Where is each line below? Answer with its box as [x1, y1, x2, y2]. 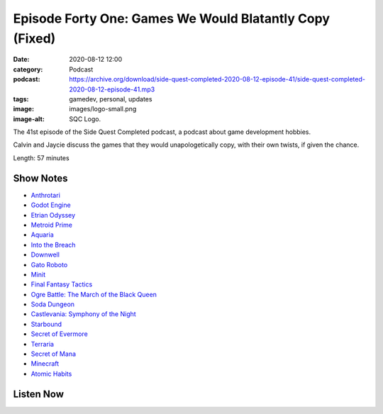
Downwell [30, 250, 60, 259]
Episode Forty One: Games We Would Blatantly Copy [13, 11, 330, 26]
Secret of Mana [30, 349, 77, 358]
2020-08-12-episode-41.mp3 [69, 85, 155, 94]
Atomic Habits [30, 369, 72, 378]
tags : [13, 94, 29, 103]
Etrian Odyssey [30, 211, 76, 219]
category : [13, 65, 43, 74]
